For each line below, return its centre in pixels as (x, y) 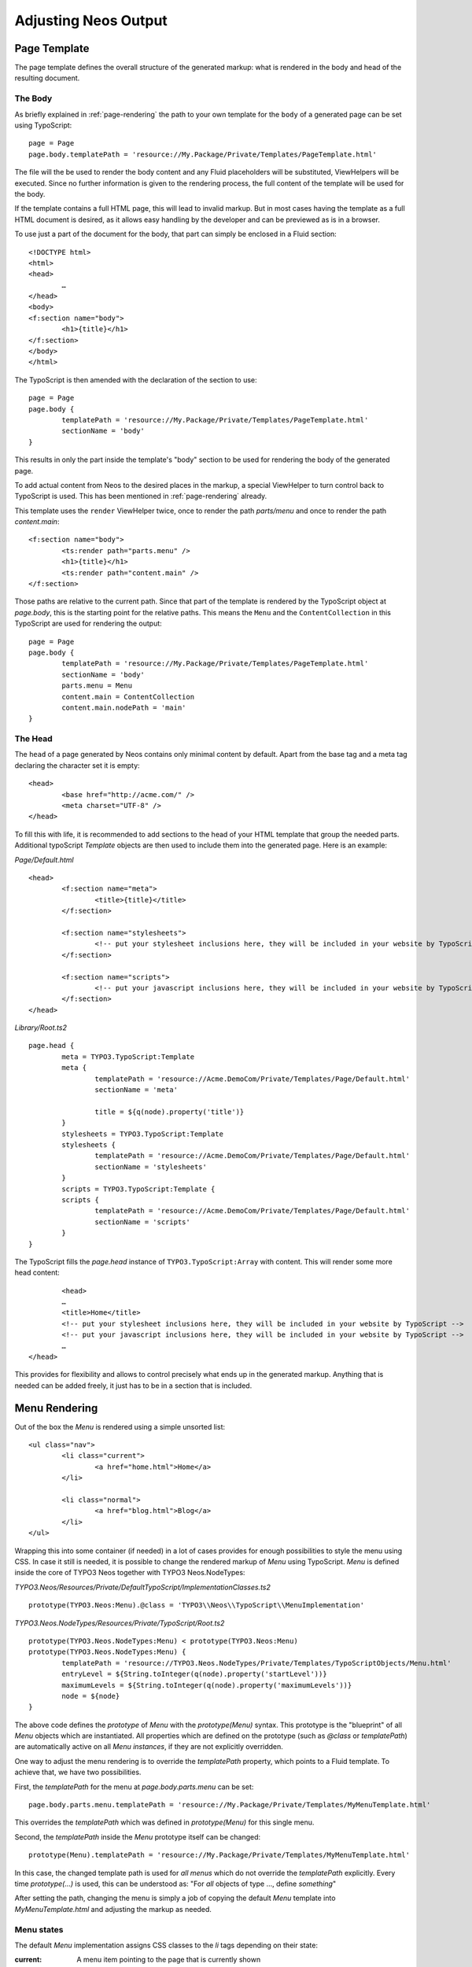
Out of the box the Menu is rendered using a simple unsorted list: (120, 1426)
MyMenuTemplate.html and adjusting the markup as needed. (113, 1909)
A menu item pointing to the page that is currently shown (169, 1960)
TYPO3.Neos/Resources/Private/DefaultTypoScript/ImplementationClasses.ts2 (143, 1587)
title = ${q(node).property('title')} (170, 1112)
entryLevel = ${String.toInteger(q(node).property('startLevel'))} (194, 1674)
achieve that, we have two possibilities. (78, 1772)
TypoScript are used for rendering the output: (88, 624)
